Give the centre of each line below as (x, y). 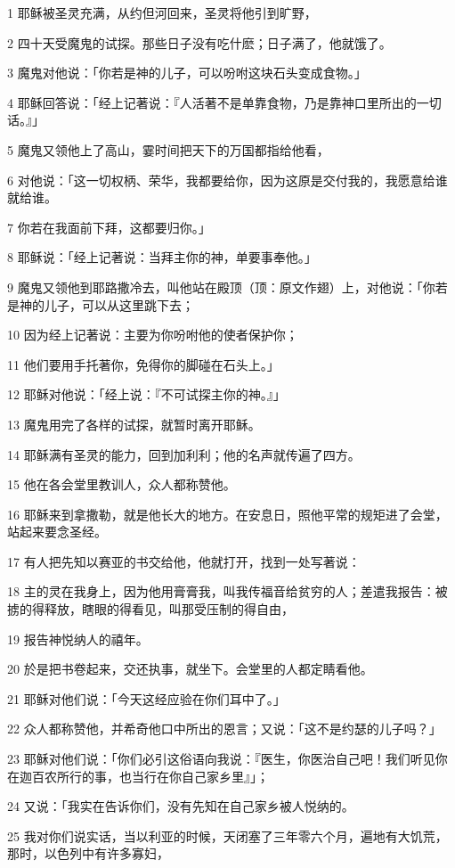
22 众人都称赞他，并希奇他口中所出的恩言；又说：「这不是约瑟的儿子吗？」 (224, 729)
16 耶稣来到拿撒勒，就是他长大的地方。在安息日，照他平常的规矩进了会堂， (227, 514)
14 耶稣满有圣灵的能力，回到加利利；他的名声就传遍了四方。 (184, 454)
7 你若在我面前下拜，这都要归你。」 (109, 227)
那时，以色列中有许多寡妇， (88, 853)
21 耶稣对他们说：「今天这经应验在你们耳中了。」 (146, 698)
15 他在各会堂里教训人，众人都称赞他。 (122, 484)
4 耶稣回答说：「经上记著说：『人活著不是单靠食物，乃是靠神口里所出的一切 (224, 102)
